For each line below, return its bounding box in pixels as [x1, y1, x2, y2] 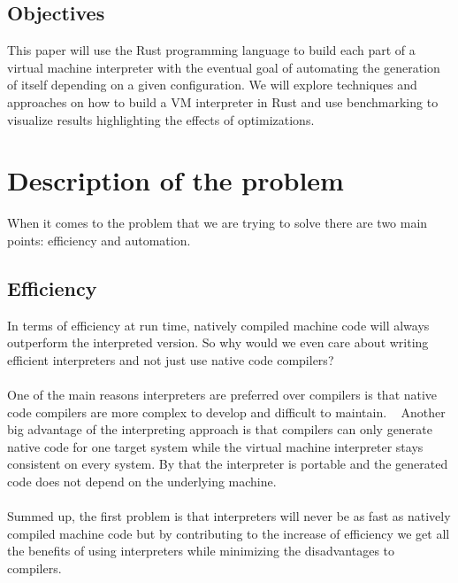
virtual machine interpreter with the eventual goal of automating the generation [7, 58, 440, 76]
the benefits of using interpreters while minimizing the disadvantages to [7, 541, 395, 560]
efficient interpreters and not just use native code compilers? [7, 350, 334, 369]
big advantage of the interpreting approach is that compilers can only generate [7, 420, 433, 439]
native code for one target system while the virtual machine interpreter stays [7, 437, 424, 455]
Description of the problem [7, 162, 344, 198]
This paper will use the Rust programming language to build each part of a [7, 41, 416, 59]
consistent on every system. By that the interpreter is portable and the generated [7, 455, 448, 473]
